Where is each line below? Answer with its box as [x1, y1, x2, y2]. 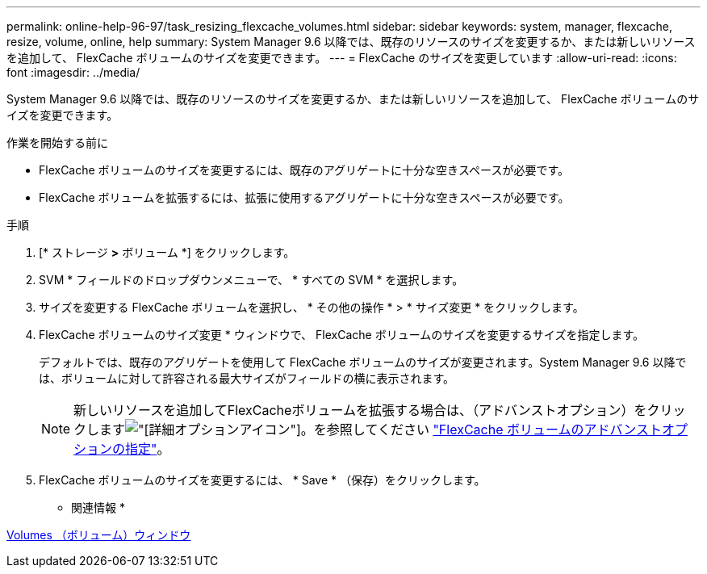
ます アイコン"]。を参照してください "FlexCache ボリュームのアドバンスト [99, 421, 662, 438]
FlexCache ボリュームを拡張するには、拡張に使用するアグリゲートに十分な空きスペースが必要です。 [39, 191, 570, 204]
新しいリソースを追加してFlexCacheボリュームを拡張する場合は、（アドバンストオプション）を [73, 402, 647, 418]
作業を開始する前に [6, 136, 108, 149]
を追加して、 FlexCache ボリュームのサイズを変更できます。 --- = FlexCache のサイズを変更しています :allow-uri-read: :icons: [6, 51, 677, 65]
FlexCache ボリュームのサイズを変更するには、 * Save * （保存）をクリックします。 [39, 473, 486, 487]
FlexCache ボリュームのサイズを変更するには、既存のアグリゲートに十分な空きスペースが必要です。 [39, 163, 569, 177]
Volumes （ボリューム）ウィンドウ [6, 528, 191, 542]
